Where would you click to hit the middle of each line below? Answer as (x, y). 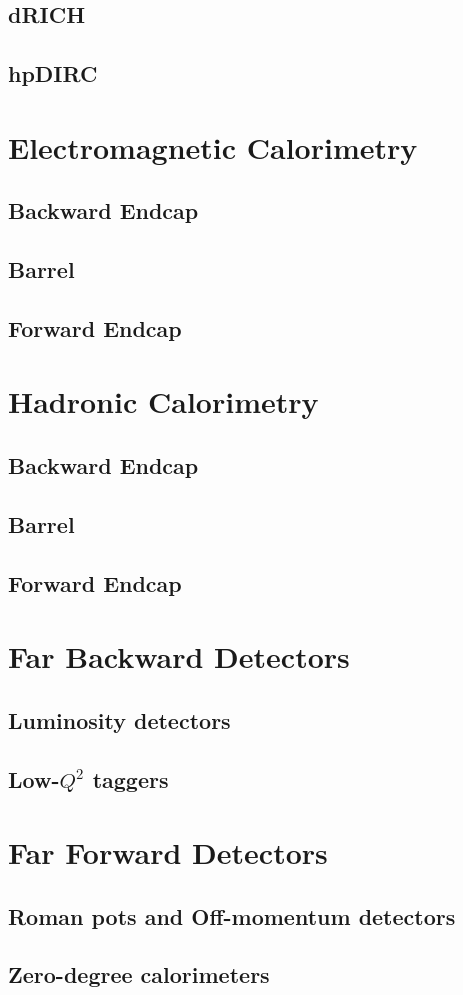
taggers (130, 778)
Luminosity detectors (119, 719)
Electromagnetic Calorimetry (213, 146)
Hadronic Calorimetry (163, 401)
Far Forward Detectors (168, 852)
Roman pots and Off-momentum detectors (232, 915)
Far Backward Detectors (179, 656)
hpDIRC (53, 73)
